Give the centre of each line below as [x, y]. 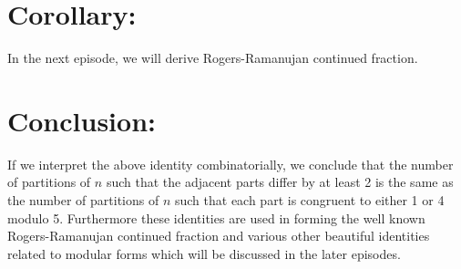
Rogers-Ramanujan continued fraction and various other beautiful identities [219, 236]
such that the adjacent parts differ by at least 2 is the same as [280, 182]
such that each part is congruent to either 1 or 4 [309, 200]
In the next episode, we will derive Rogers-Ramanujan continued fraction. [213, 58]
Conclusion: [82, 120]
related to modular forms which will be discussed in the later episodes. [204, 253]
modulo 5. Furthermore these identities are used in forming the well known [216, 217]
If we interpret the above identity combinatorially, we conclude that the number [230, 164]
